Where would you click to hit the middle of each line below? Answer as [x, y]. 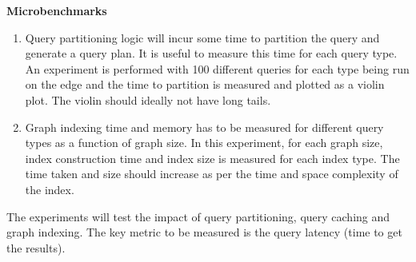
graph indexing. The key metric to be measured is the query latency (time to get [204, 232]
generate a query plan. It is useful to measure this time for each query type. [211, 53]
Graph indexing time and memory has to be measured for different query [204, 127]
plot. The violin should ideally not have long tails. [148, 99]
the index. [50, 189]
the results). [36, 247]
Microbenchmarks [57, 10]
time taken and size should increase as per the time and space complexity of [212, 174]
